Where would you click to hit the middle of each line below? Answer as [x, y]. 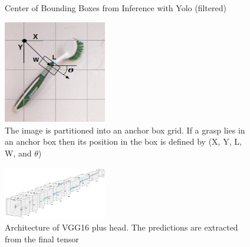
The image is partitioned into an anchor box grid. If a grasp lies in [125, 130]
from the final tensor [42, 238]
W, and [18, 153]
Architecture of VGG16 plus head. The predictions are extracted [121, 227]
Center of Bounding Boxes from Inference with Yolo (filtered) [116, 8]
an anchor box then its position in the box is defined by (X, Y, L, [123, 141]
